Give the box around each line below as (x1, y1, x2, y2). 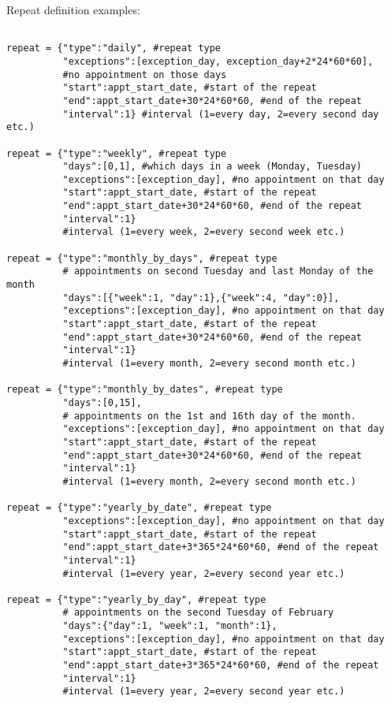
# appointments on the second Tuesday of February (62, 607, 334, 619)
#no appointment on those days (62, 69, 227, 80)
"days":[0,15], (62, 396, 142, 408)
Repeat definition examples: (6, 2, 140, 17)
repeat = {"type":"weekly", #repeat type (6, 147, 227, 159)
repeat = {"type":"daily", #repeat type (6, 43, 222, 54)
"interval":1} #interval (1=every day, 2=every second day (62, 108, 379, 120)
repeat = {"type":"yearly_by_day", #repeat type (6, 593, 266, 605)
